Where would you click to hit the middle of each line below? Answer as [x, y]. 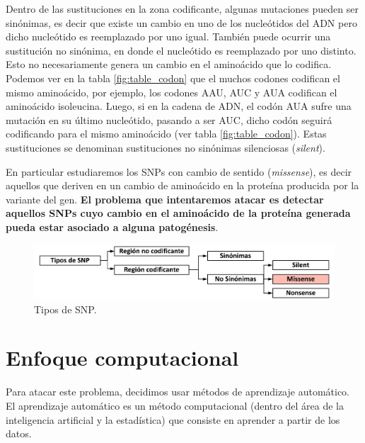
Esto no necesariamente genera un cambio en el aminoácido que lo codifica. [169, 64]
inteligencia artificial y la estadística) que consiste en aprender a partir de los [173, 419]
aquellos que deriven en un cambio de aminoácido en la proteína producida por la [182, 185]
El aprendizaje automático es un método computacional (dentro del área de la [175, 405]
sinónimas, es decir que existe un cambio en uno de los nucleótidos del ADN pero [181, 22]
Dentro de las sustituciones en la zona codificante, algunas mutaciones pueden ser [182, 9]
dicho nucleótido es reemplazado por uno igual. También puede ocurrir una [168, 37]
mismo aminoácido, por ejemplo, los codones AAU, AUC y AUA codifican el [172, 92]
